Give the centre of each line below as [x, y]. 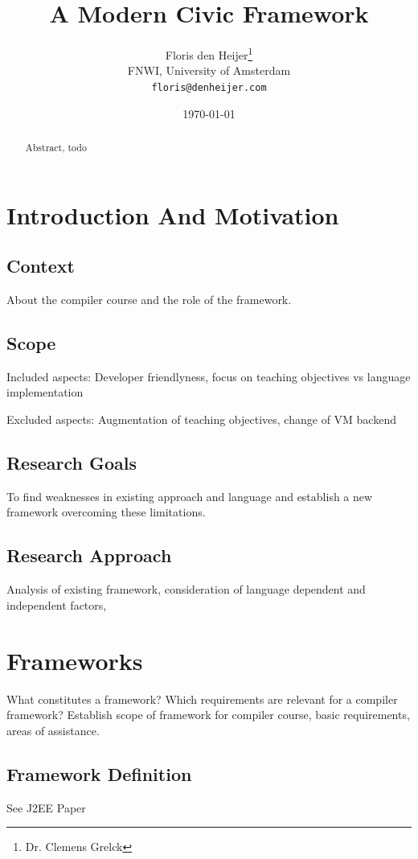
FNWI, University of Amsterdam [209, 70]
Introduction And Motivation [173, 214]
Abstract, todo [56, 148]
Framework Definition [99, 773]
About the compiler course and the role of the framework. [149, 300]
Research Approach [89, 555]
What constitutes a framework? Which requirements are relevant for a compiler [202, 699]
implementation [45, 392]
